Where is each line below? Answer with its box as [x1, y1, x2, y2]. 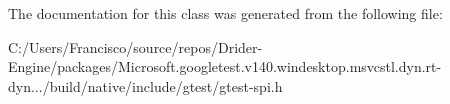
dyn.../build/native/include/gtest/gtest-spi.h [8, 75, 283, 96]
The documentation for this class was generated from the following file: [8, 3, 443, 23]
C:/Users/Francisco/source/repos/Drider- [8, 36, 263, 57]
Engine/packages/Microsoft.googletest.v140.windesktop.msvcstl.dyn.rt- [8, 56, 442, 77]
